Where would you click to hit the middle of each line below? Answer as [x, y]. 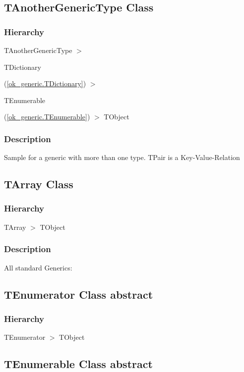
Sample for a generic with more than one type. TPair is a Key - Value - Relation [122, 157]
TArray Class [39, 184]
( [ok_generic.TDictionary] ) [45, 83]
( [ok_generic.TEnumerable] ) [47, 117]
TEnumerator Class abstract [79, 294]
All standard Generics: [38, 267]
